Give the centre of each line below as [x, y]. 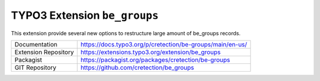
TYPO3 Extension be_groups [85, 15]
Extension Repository [44, 52]
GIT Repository [35, 67]
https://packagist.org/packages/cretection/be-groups [155, 60]
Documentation [36, 44]
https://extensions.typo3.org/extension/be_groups [151, 52]
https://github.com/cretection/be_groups [137, 67]
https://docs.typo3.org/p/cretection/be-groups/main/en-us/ [164, 44]
